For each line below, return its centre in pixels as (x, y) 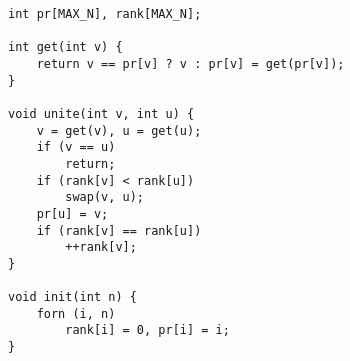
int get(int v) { (65, 47)
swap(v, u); (105, 197)
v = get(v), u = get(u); (119, 130)
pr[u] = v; (72, 213)
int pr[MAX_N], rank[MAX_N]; (105, 14)
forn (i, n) (76, 313)
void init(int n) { (72, 297)
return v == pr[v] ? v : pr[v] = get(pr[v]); (190, 63)
